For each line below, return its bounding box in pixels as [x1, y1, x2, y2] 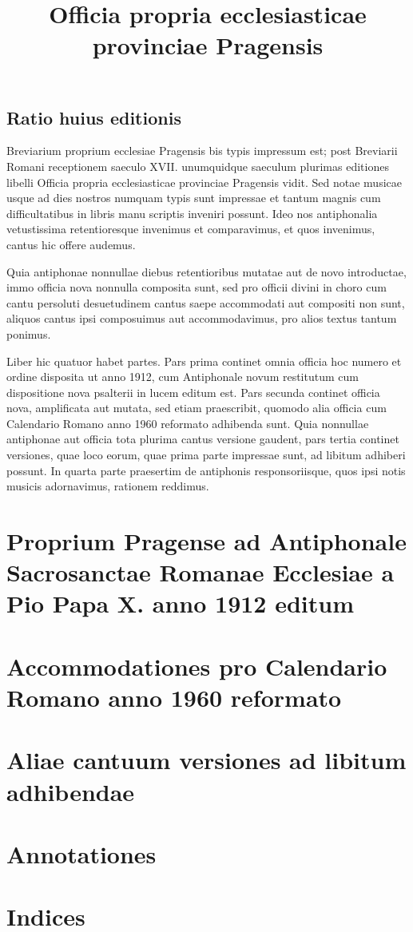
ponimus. [6, 325, 51, 342]
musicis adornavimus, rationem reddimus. [6, 478, 209, 494]
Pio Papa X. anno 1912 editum [6, 587, 354, 620]
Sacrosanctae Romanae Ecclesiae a [6, 556, 395, 589]
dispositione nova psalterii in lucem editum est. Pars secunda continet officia [6, 383, 380, 400]
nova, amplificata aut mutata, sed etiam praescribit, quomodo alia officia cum [6, 399, 387, 416]
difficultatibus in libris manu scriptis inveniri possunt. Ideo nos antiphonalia [6, 204, 378, 221]
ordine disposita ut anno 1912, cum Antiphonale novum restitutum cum [6, 368, 359, 385]
